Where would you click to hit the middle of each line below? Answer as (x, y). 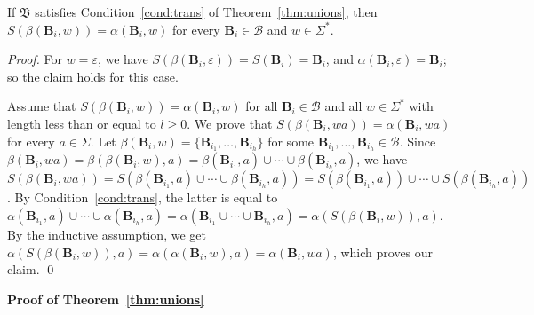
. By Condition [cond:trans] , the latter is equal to (143, 197)
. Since (418, 141)
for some (291, 141)
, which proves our (383, 252)
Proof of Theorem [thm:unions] (106, 299)
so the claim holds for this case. (93, 76)
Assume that (42, 106)
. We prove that (230, 123)
